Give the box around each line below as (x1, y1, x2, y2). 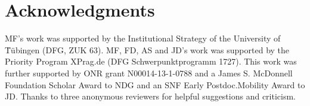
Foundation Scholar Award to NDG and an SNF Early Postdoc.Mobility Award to (5, 78, 305, 91)
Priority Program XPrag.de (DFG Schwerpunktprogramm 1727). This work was (5, 55, 297, 68)
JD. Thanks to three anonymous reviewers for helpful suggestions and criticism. (5, 90, 296, 102)
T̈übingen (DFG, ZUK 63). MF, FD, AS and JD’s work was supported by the (5, 43, 290, 56)
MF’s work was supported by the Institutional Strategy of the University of (5, 32, 281, 44)
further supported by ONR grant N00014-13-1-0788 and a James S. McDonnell (5, 66, 293, 79)
